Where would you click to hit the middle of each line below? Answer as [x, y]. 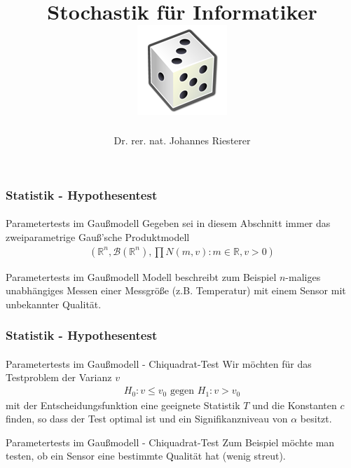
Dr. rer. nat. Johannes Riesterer [182, 140]
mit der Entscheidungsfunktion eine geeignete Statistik [123, 405]
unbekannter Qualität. [54, 304]
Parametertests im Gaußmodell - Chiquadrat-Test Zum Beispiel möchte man [170, 442]
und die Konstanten [295, 405]
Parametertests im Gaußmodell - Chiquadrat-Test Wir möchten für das [159, 363]
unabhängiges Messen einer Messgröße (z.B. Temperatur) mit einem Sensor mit [176, 290]
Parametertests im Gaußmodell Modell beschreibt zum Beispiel [141, 276]
